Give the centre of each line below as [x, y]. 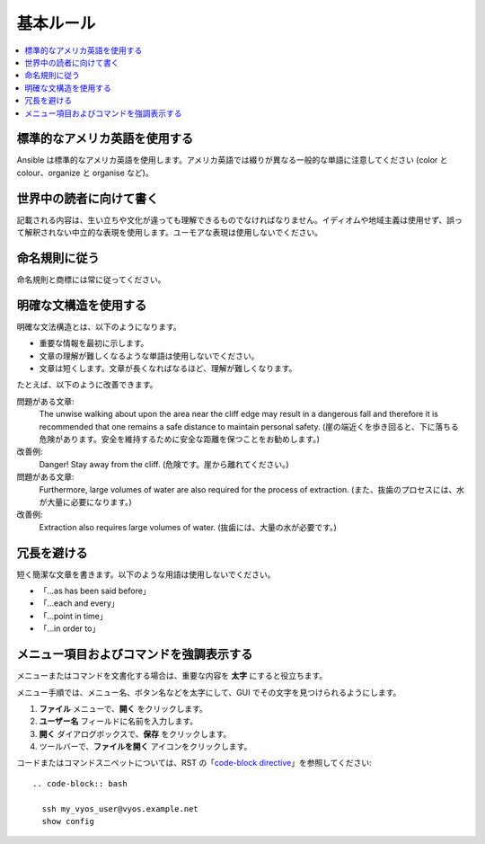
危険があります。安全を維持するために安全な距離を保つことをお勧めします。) [180, 440]
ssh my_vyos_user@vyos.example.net [120, 808]
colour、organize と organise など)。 [85, 173]
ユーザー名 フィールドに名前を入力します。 [118, 721]
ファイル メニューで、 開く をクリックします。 [123, 708]
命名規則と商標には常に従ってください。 [91, 280]
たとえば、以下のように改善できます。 [87, 385]
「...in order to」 [70, 628]
